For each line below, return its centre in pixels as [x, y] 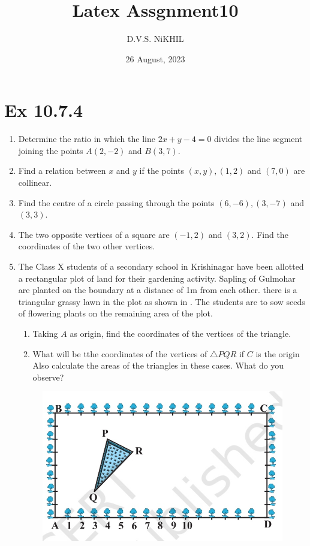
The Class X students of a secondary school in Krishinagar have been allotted [161, 266]
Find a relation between [62, 171]
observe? [48, 377]
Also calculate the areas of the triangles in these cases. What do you [158, 365]
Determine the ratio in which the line [87, 139]
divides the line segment [258, 139]
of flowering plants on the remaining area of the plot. [115, 313]
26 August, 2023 [155, 58]
